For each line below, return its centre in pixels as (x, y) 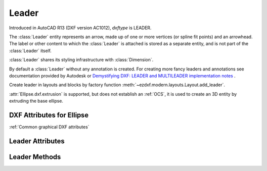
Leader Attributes (37, 141)
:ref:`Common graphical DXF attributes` (49, 127)
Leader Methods (35, 157)
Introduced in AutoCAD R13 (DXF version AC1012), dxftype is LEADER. (80, 28)
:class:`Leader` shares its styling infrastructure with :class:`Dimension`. (81, 60)
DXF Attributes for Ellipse (49, 115)
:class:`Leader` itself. (30, 51)
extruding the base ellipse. (36, 101)
